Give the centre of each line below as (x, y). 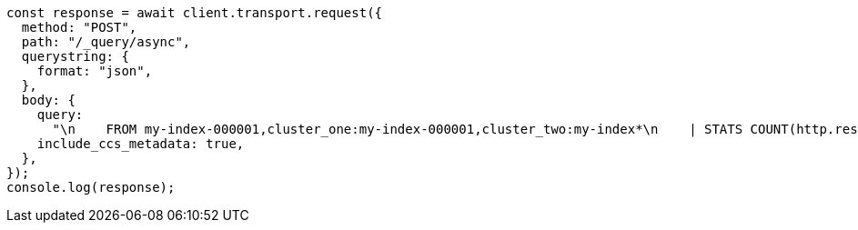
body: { (48, 100)
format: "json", (95, 71)
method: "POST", (79, 27)
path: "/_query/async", (106, 42)
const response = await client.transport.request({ (195, 13)
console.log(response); (91, 187)
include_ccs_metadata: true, (141, 144)
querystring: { (75, 56)
